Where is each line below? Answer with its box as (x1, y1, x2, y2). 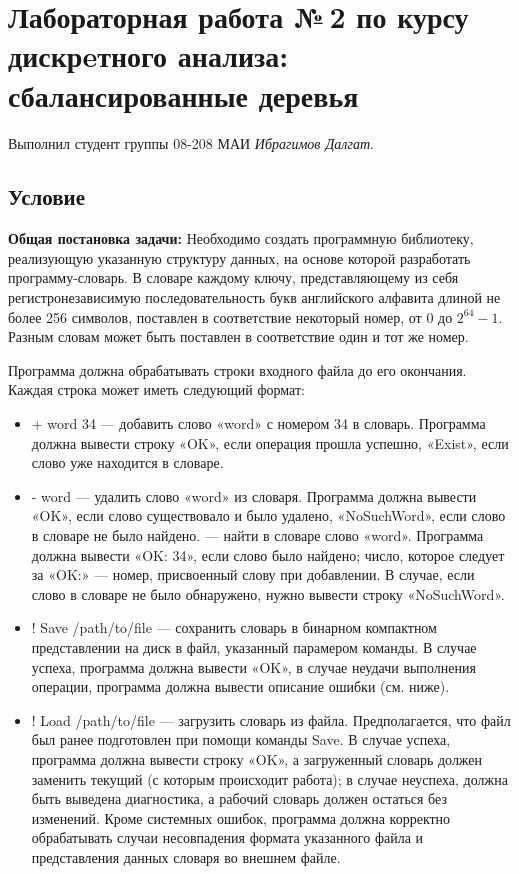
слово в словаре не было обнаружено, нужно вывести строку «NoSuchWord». (31, 583, 505, 604)
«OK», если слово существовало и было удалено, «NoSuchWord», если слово (31, 505, 506, 526)
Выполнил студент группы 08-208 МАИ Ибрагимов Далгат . (8, 132, 374, 153)
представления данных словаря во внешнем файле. (31, 846, 341, 867)
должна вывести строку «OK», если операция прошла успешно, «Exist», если (31, 432, 509, 453)
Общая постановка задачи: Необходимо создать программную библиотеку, (8, 228, 474, 249)
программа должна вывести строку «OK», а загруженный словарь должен (31, 748, 483, 769)
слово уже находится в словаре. (31, 452, 224, 473)
